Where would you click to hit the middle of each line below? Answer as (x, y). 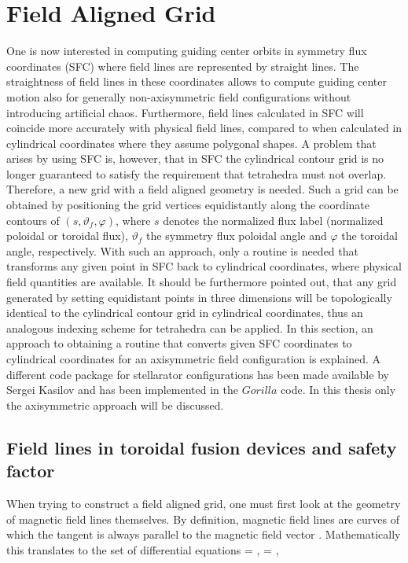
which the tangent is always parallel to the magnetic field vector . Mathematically (204, 534)
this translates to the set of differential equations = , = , (143, 549)
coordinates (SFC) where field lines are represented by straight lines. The (183, 66)
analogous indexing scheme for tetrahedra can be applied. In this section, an (190, 327)
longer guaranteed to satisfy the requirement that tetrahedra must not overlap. (197, 173)
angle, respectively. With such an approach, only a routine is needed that (182, 250)
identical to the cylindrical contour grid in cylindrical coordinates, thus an (185, 313)
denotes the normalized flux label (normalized (273, 220)
